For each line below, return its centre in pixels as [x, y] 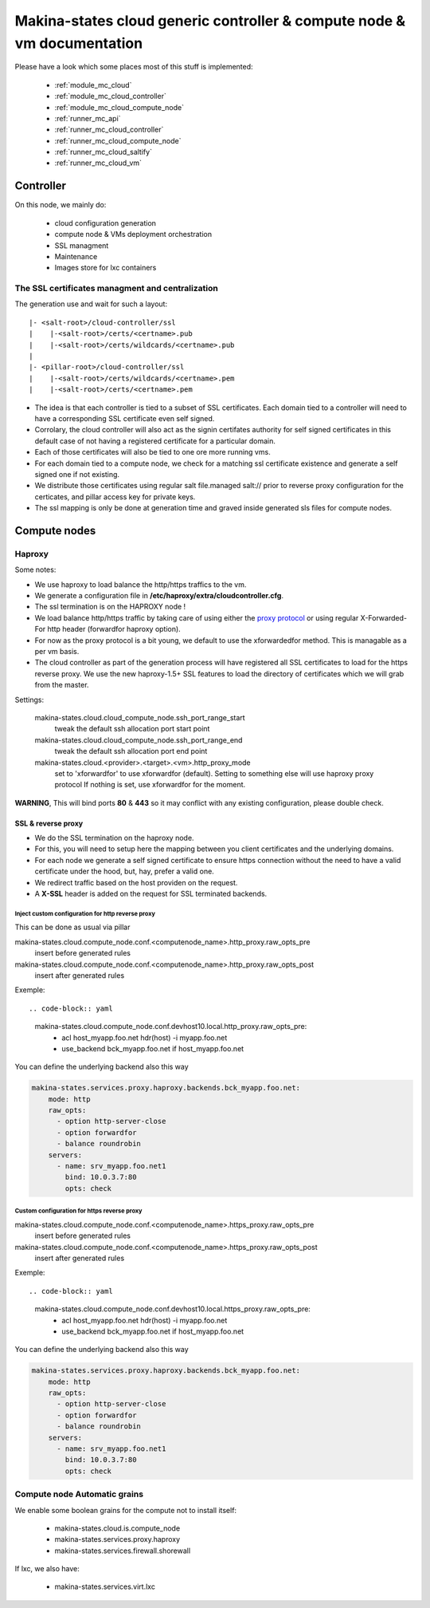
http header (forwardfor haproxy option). [114, 629]
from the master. [62, 685]
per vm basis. [57, 651]
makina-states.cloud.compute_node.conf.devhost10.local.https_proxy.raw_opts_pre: [172, 1309]
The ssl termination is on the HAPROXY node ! [110, 607]
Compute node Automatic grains [79, 1494]
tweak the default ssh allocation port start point [132, 729]
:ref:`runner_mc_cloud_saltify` [104, 152]
